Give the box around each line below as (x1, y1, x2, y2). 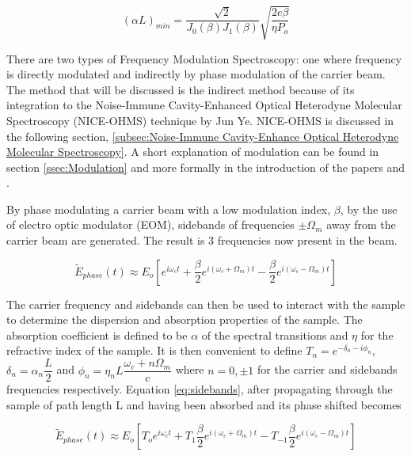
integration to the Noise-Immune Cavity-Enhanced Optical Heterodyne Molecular (6, 97, 402, 113)
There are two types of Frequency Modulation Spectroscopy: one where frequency (6, 50, 402, 66)
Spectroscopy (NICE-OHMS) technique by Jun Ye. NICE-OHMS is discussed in (6, 112, 394, 128)
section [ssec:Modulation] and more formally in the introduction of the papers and (6, 158, 405, 175)
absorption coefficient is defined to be (6, 326, 188, 343)
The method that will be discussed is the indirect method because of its (6, 81, 355, 97)
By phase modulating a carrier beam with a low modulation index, (6, 200, 331, 217)
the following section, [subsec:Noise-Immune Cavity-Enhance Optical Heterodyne (6, 127, 399, 144)
